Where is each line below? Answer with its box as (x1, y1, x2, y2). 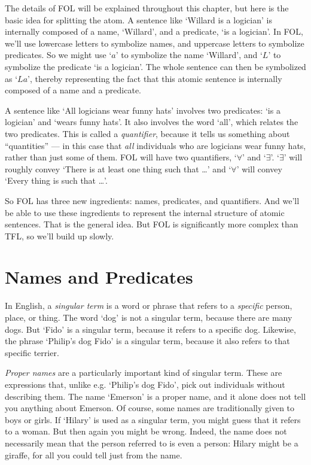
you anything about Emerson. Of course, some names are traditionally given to (5, 402, 295, 414)
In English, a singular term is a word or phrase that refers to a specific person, (5, 299, 292, 312)
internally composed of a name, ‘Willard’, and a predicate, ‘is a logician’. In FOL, (5, 25, 303, 38)
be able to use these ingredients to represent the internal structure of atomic (5, 206, 285, 218)
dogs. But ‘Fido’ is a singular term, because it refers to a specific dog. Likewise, (5, 323, 296, 335)
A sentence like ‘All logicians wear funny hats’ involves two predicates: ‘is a (5, 104, 280, 116)
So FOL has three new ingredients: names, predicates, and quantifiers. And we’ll (5, 194, 300, 206)
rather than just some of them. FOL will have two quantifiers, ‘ (5, 151, 237, 163)
